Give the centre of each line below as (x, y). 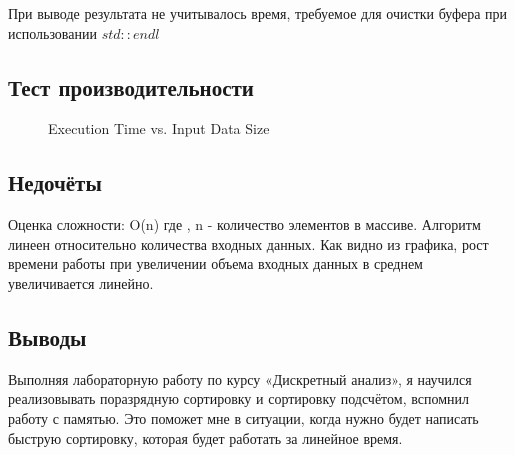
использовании (52, 32)
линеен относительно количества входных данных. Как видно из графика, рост (248, 243)
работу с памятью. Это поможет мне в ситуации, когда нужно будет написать (243, 417)
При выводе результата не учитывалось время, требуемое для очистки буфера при (258, 13)
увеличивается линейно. (81, 282)
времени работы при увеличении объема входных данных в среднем (215, 263)
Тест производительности (131, 86)
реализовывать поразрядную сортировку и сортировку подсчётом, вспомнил (238, 398)
